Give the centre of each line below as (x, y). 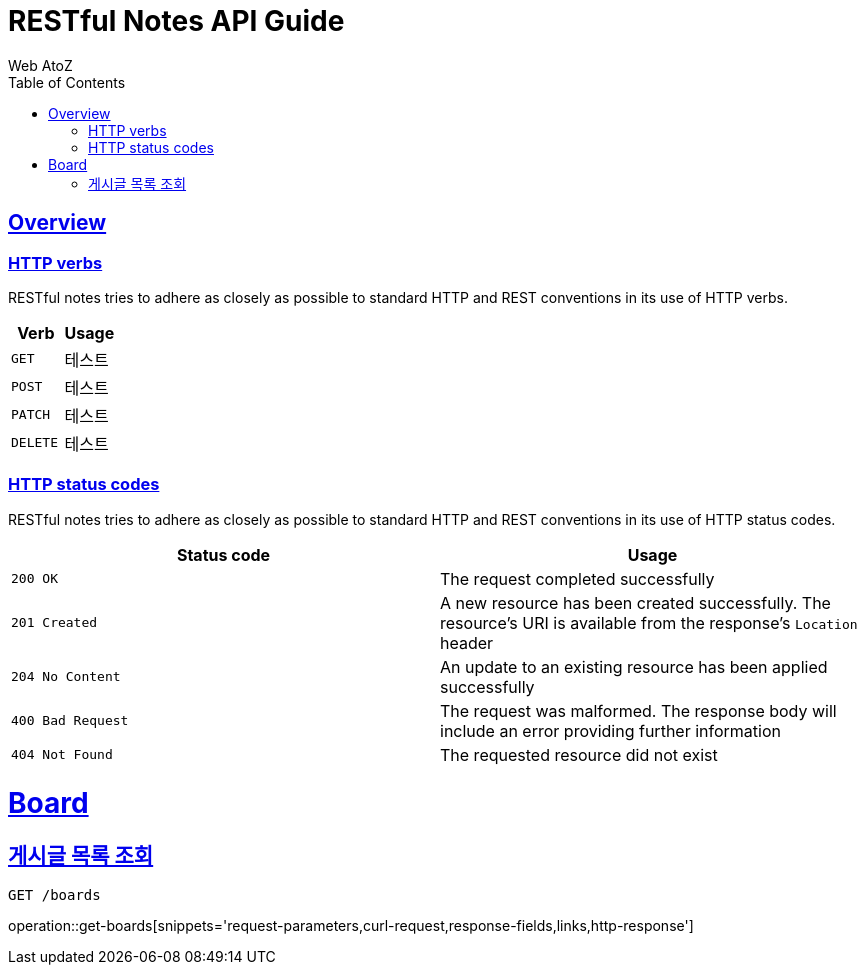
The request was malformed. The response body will (638, 710)
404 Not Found (62, 755)
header (467, 642)
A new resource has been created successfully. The (635, 602)
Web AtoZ (40, 65)
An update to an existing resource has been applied (634, 666)
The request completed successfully (577, 578)
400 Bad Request (70, 721)
